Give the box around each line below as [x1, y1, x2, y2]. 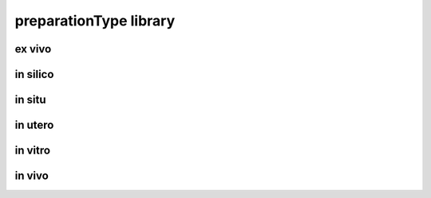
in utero [14, 118, 54, 132]
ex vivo [14, 42, 52, 56]
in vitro [14, 144, 51, 157]
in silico [14, 68, 54, 81]
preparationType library [14, 12, 176, 29]
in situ [14, 93, 46, 107]
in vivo [14, 169, 49, 183]
